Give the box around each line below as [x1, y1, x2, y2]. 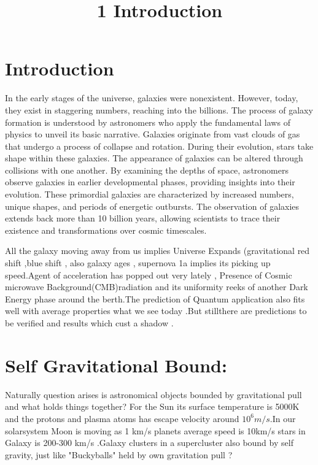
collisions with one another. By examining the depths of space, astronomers [5, 163, 289, 176]
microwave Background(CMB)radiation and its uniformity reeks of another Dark [5, 280, 308, 293]
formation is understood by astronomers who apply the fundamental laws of [5, 115, 290, 128]
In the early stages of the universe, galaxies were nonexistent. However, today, [5, 91, 298, 104]
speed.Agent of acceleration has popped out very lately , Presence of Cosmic [5, 268, 292, 281]
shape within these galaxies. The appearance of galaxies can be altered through [5, 152, 303, 164]
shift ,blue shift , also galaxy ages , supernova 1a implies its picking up [5, 256, 271, 269]
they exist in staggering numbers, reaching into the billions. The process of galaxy [5, 103, 313, 116]
